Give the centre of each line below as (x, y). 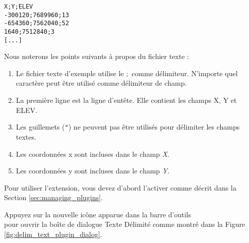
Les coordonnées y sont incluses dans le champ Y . (93, 171)
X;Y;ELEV (19, 7)
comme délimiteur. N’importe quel (185, 73)
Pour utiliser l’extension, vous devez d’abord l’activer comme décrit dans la (120, 187)
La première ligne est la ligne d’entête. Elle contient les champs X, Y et (126, 100)
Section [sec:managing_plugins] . (53, 197)
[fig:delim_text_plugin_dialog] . (53, 234)
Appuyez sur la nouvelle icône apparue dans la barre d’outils (98, 214)
